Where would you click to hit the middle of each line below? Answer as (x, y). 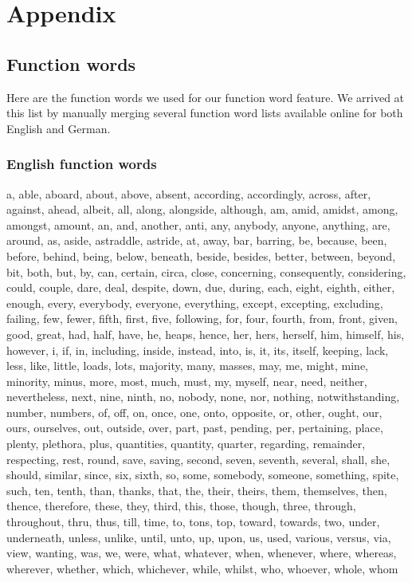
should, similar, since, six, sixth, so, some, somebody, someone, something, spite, (203, 475)
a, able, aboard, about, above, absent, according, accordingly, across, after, (189, 193)
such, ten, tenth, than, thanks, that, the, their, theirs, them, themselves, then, (197, 490)
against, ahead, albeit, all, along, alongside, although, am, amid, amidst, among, (202, 209)
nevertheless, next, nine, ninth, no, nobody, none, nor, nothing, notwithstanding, (203, 397)
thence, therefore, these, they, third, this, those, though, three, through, (181, 506)
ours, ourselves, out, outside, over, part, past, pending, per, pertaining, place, (195, 428)
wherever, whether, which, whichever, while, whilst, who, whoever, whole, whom (202, 568)
